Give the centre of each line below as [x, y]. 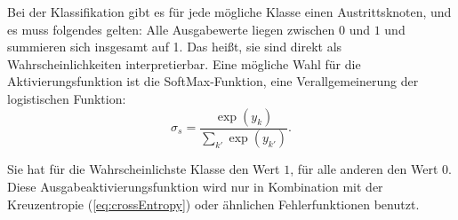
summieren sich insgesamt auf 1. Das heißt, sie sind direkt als [175, 47]
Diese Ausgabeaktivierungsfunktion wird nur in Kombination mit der [195, 187]
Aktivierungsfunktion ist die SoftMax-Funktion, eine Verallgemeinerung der [213, 81]
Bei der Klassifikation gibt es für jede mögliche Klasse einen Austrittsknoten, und [229, 12]
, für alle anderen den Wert [364, 169]
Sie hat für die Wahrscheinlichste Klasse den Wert [144, 169]
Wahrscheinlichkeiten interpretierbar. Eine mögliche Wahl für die [184, 63]
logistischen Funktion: [67, 98]
